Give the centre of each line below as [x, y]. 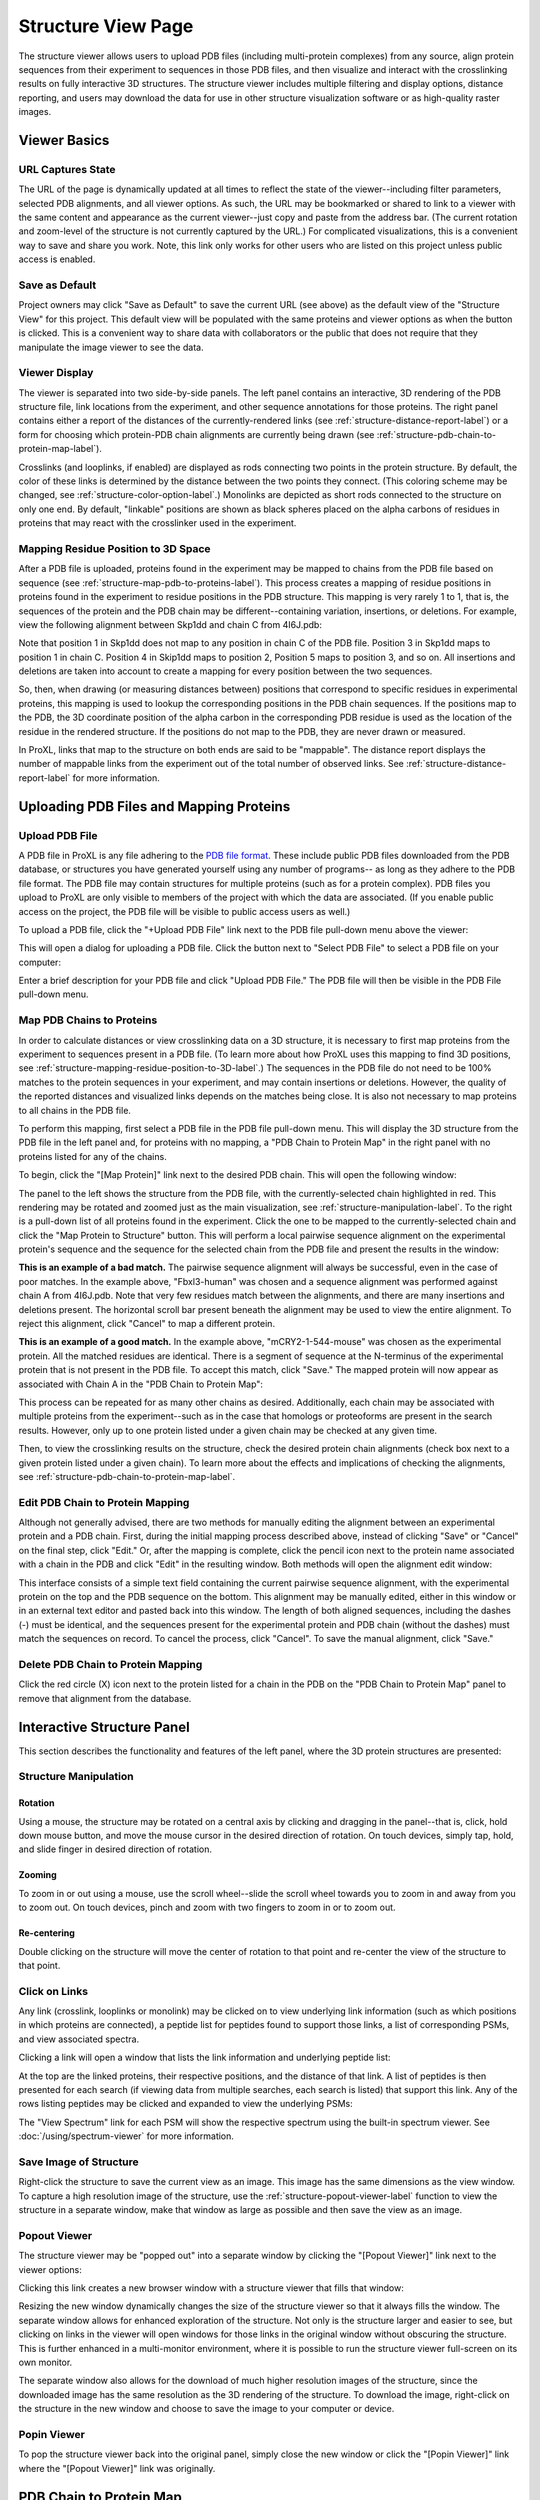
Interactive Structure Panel [104, 1726]
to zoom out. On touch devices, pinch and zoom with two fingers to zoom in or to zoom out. [207, 1907]
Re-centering [46, 1933]
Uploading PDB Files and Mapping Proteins [154, 806]
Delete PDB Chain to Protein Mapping [110, 1664]
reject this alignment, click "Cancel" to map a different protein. [146, 1324]
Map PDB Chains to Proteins [88, 1020]
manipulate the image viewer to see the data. [111, 347]
